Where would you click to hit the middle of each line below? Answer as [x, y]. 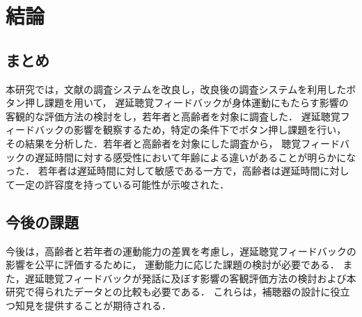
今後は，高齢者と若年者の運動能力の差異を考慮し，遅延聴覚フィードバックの [181, 251]
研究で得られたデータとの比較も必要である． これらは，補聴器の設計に [168, 292]
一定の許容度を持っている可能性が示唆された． [122, 184]
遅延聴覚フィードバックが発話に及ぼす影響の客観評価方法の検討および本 [190, 278]
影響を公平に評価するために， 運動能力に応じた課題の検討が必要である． [173, 265]
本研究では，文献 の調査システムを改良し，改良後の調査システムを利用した [176, 89]
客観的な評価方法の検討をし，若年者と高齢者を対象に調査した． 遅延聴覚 [173, 116]
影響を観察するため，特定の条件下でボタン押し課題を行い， [210, 130]
